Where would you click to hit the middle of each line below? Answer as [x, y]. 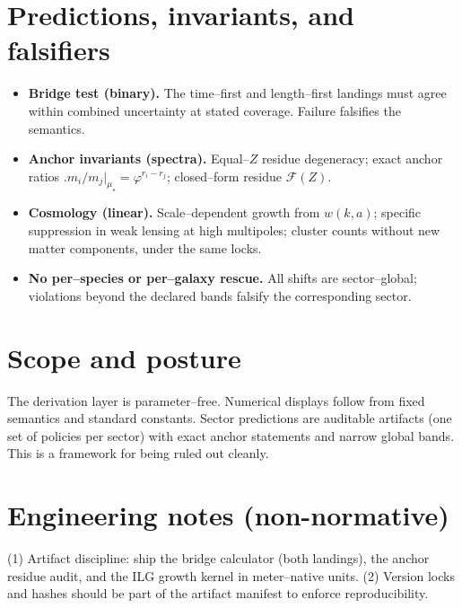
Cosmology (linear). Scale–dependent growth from [174, 212]
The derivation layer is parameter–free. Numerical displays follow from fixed [216, 400]
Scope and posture [124, 357]
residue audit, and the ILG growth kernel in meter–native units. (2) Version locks [231, 575]
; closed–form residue [224, 176]
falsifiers [59, 50]
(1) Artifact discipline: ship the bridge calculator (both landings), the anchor [218, 558]
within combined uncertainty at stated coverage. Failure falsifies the [214, 110]
